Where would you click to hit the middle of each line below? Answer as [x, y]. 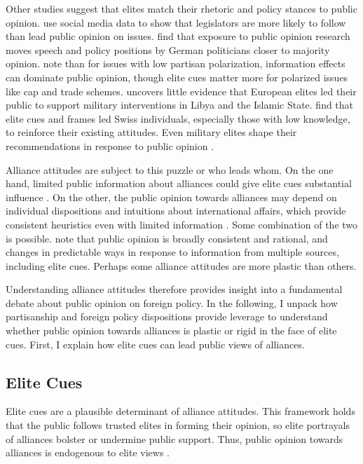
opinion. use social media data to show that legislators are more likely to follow [176, 22]
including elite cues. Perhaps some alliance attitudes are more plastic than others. [181, 265]
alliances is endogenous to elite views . [88, 452]
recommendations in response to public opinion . [110, 145]
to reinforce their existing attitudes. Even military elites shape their [151, 132]
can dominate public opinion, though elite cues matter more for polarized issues [177, 77]
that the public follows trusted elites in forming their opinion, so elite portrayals [178, 425]
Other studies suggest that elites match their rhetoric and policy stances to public [181, 8]
